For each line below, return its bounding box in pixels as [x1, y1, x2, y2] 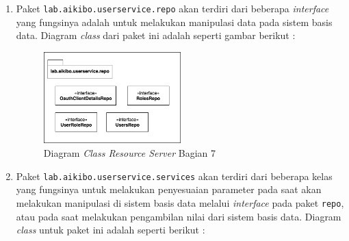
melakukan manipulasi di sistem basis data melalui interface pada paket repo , [16, 195, 344, 210]
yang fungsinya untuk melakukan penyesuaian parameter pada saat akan [16, 182, 322, 196]
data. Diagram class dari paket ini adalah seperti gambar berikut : [16, 28, 296, 42]
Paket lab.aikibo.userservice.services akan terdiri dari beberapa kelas [16, 168, 333, 183]
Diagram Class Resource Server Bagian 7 [43, 146, 216, 160]
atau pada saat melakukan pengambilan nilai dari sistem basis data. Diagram [16, 209, 341, 223]
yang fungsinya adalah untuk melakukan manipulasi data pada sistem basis [16, 14, 333, 29]
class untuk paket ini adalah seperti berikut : [16, 223, 205, 237]
